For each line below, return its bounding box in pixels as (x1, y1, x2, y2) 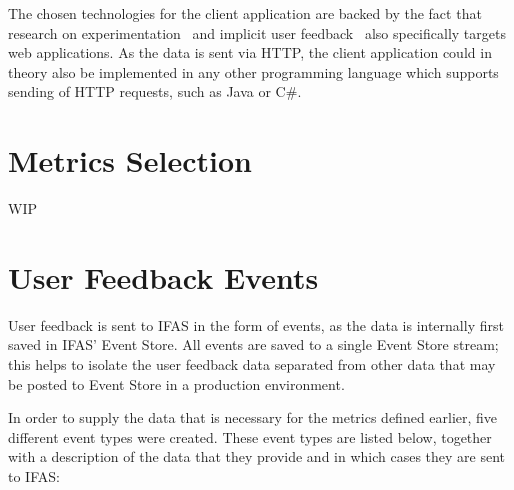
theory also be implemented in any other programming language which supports (8, 61, 499, 82)
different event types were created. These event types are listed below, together (8, 426, 492, 447)
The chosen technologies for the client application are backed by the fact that (8, 3, 482, 23)
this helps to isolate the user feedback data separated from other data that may (8, 354, 496, 374)
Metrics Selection (8, 140, 252, 181)
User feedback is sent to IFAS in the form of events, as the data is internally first (8, 314, 504, 335)
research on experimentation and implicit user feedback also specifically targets (8, 22, 506, 43)
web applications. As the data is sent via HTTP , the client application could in (8, 42, 492, 63)
